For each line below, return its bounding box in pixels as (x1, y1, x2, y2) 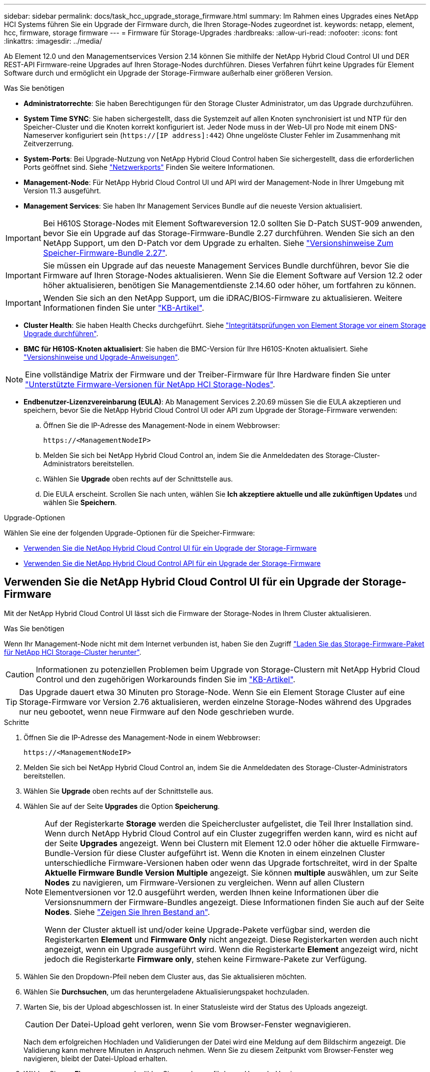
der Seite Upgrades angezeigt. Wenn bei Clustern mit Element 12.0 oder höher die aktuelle (45, 838, 379, 848)
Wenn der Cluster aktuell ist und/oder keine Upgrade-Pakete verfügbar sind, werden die (45, 924, 370, 935)
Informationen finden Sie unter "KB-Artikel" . (43, 303, 204, 313)
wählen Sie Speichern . (43, 498, 117, 507)
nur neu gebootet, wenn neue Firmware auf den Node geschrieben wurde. (19, 706, 294, 717)
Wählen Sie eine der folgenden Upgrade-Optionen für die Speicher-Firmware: (4, 529, 255, 537)
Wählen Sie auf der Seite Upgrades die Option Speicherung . (24, 802, 220, 810)
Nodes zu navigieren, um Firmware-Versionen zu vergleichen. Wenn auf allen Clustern (45, 877, 365, 887)
